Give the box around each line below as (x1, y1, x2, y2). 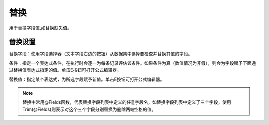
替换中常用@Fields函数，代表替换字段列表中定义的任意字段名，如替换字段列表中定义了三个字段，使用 (22, 99, 231, 105)
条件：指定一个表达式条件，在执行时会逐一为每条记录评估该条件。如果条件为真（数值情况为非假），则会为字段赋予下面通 (9, 60, 256, 66)
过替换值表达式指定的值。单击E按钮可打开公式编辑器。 (9, 67, 122, 73)
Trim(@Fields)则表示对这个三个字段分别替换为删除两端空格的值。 (22, 106, 156, 112)
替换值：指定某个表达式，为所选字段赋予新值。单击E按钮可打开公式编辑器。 (9, 76, 165, 82)
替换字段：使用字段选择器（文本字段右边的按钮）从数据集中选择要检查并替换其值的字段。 (9, 51, 193, 57)
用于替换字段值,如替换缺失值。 (9, 25, 72, 31)
